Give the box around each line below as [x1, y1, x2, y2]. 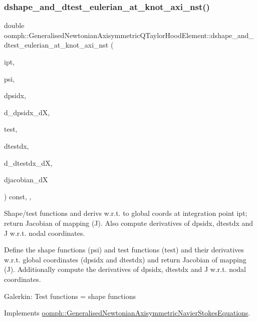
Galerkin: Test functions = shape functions [4, 290, 136, 301]
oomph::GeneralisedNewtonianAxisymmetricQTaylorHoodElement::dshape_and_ [4, 30, 254, 40]
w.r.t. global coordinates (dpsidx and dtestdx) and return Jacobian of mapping [4, 254, 246, 264]
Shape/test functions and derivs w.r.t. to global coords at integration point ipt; [4, 208, 247, 218]
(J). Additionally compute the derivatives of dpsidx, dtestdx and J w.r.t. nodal [4, 264, 246, 274]
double [4, 20, 25, 31]
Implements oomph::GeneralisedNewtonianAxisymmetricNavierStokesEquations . [4, 307, 250, 318]
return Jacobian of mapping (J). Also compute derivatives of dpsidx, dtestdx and [4, 217, 253, 228]
